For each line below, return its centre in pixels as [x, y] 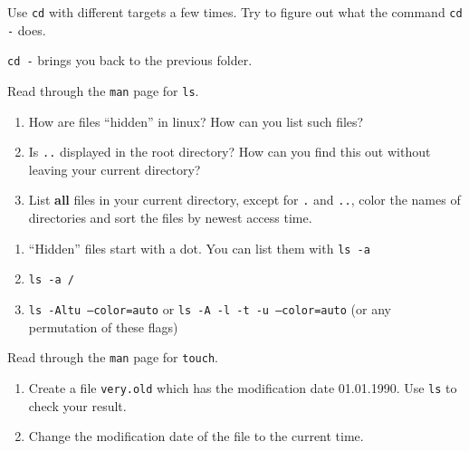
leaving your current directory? [115, 169]
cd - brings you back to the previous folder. [130, 60]
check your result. [77, 405]
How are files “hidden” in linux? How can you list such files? [196, 121]
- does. [27, 29]
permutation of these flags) [103, 326]
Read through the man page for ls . [103, 90]
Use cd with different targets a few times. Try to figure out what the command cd [235, 12]
